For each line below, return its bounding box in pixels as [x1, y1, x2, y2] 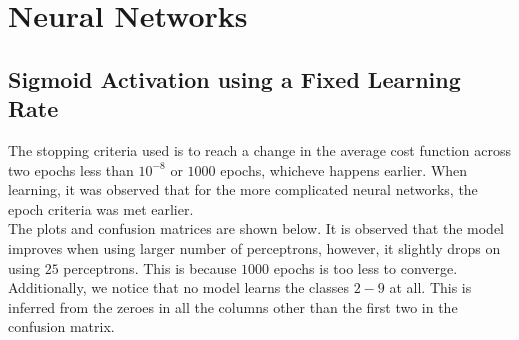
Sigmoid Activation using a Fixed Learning [8, 63, 461, 94]
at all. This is [389, 277, 472, 298]
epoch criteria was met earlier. [8, 198, 194, 219]
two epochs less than [8, 159, 134, 180]
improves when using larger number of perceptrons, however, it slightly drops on [8, 237, 501, 258]
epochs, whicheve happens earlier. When [220, 159, 468, 180]
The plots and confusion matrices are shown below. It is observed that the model [8, 218, 504, 239]
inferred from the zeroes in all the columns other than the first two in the [8, 296, 458, 317]
